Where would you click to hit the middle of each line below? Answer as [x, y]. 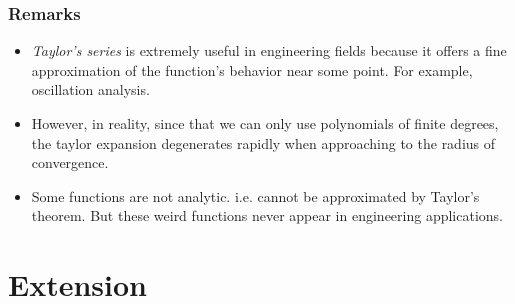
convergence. [70, 162]
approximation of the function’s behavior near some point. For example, [252, 69]
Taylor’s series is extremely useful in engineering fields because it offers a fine [269, 50]
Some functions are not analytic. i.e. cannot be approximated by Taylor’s [255, 195]
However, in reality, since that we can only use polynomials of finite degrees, [265, 123]
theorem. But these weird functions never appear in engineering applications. [267, 215]
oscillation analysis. [90, 89]
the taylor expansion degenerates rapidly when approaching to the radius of [263, 142]
